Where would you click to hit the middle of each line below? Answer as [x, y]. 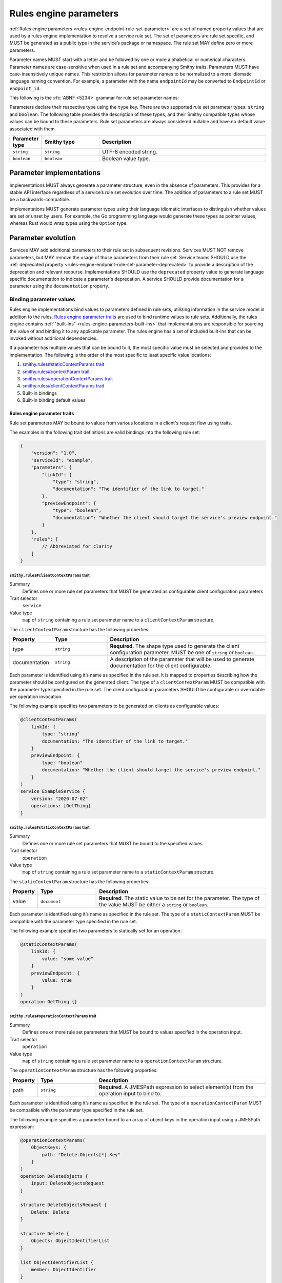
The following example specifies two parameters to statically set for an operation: [96, 931]
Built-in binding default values [54, 400]
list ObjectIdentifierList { [57, 1262]
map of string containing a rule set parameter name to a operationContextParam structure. [123, 1061]
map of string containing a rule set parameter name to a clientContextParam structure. [118, 620]
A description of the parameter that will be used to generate [182, 659]
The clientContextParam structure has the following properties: [79, 629]
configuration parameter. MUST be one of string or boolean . [182, 652]
